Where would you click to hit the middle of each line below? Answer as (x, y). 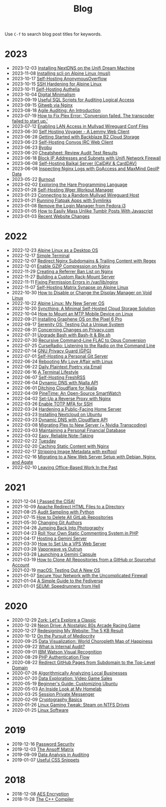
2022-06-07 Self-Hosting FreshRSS (48, 377)
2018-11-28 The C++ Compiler (43, 799)
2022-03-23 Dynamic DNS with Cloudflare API (60, 420)
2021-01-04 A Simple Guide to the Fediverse (57, 581)
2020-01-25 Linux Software (40, 710)
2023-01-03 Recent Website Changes (51, 216)
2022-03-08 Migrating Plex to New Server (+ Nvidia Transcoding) (79, 425)
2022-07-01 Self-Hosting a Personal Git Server (60, 356)
